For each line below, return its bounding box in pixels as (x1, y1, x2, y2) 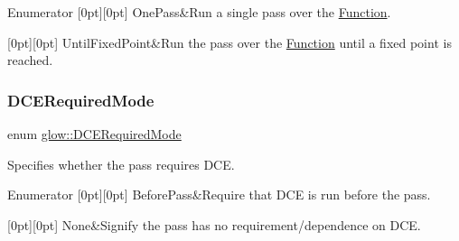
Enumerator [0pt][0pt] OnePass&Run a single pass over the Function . (7, 3, 391, 21)
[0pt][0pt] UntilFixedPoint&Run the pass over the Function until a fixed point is (7, 32, 452, 51)
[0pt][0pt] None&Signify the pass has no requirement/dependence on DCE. (7, 215, 421, 234)
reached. (7, 51, 53, 70)
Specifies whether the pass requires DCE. (7, 154, 235, 173)
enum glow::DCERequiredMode (7, 125, 182, 143)
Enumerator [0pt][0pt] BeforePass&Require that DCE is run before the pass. (7, 185, 431, 204)
